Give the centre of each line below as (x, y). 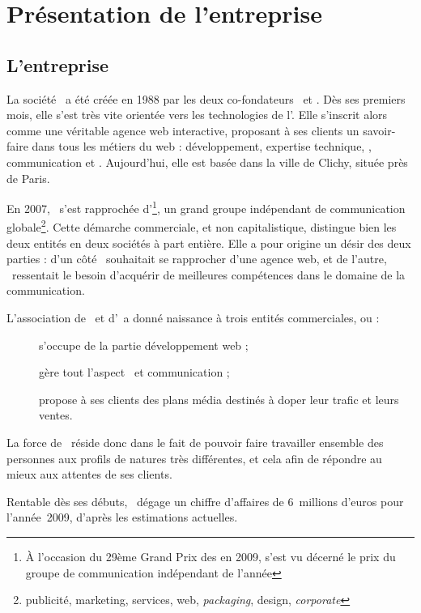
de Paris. (28, 178)
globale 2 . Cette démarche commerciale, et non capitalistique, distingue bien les (202, 226)
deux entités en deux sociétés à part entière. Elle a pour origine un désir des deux (209, 243)
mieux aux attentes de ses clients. (89, 474)
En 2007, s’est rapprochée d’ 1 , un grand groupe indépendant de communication (206, 207)
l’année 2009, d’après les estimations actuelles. (122, 517)
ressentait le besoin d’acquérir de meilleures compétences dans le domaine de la (208, 274)
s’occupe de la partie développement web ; (144, 345)
